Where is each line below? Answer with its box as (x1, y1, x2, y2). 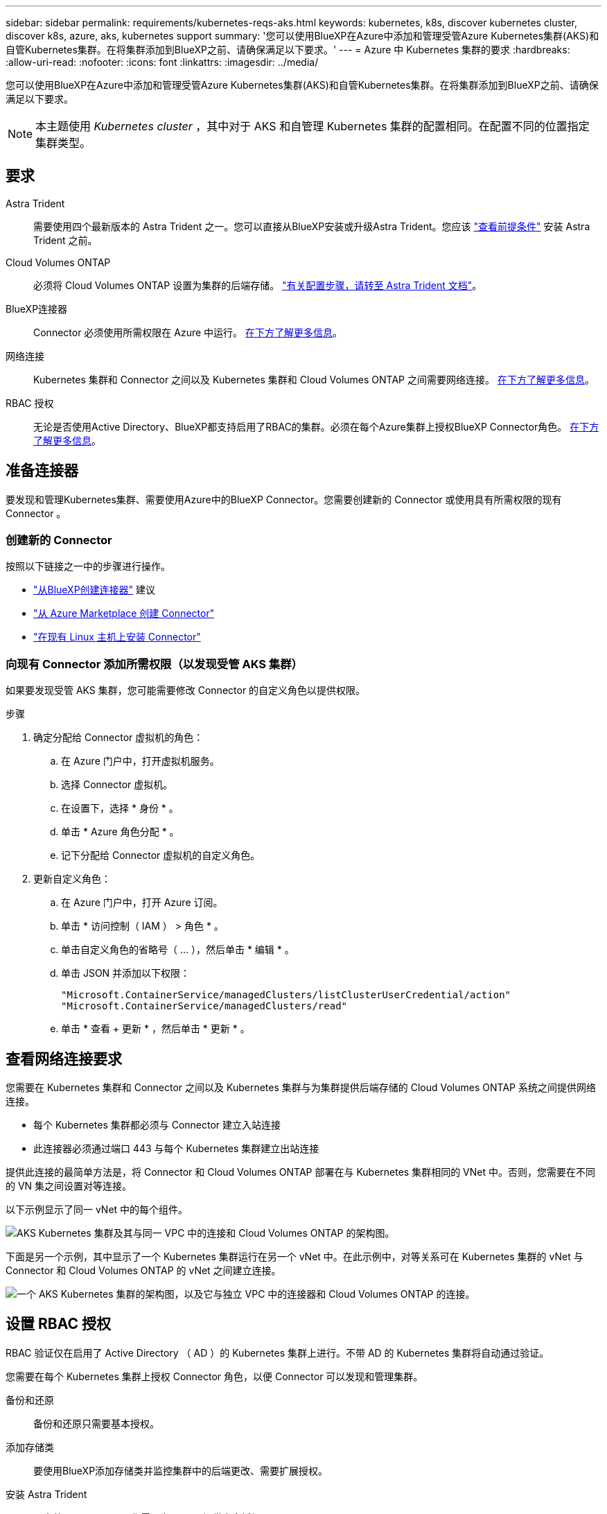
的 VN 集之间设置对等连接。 (6, 1180, 132, 1192)
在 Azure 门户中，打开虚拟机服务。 (61, 755, 220, 767)
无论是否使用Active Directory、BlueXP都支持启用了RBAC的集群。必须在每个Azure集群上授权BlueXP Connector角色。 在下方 (33, 420, 599, 433)
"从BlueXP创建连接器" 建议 (33, 584, 156, 596)
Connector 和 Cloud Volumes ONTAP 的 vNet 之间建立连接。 (6, 1264, 281, 1277)
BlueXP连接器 (6, 302, 68, 315)
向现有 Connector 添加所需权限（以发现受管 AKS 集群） (6, 656, 303, 671)
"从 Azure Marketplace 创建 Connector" (33, 607, 215, 620)
